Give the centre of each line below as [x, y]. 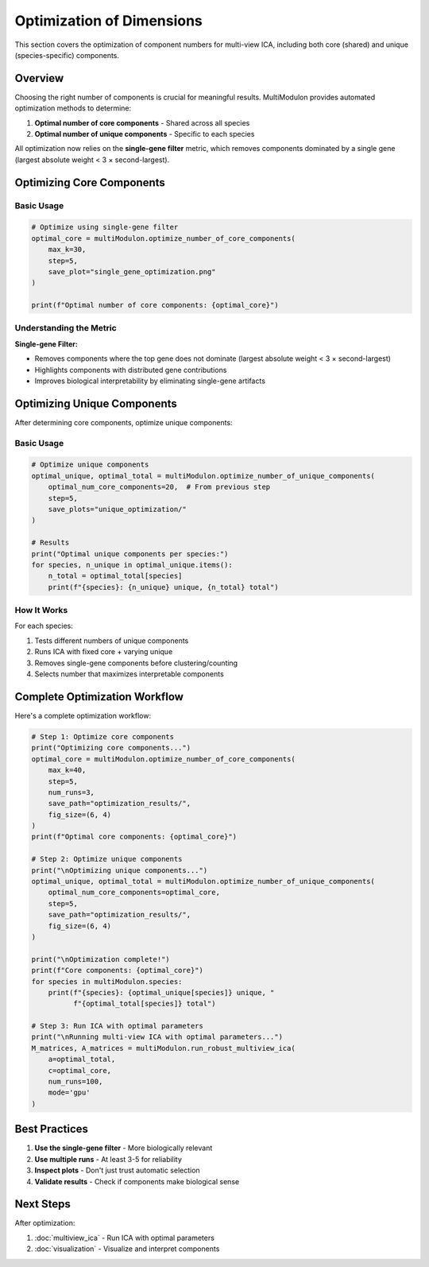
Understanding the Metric [66, 328]
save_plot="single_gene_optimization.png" [132, 271]
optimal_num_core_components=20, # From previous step [159, 487]
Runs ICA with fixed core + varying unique [104, 652]
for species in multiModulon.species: [107, 981]
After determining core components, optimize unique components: [124, 422]
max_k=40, [67, 770]
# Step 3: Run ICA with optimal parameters [118, 1026]
